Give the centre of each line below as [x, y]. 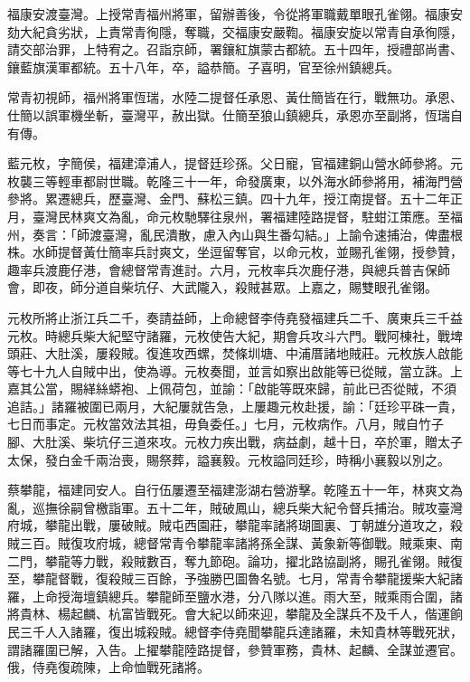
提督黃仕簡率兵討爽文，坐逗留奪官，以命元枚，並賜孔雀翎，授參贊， [260, 252]
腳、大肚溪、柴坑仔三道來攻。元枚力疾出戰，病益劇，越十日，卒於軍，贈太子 [235, 442]
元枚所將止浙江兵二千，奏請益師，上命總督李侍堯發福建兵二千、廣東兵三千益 [235, 317]
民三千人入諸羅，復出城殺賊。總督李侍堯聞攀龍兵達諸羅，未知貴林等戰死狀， [235, 631]
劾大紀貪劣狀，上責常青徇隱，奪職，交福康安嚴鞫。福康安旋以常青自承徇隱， [235, 31]
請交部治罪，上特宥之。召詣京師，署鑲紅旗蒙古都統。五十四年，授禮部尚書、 [235, 49]
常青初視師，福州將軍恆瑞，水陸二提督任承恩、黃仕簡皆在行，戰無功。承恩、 [235, 97]
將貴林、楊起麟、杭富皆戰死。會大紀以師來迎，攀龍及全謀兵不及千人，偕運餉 [235, 614]
